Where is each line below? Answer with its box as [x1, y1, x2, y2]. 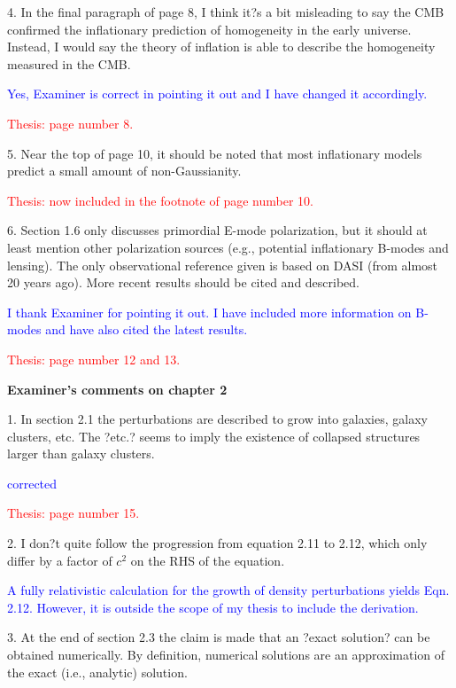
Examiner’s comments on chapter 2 [7, 379, 228, 398]
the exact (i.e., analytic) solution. [7, 662, 188, 681]
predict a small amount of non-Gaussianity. [7, 161, 242, 180]
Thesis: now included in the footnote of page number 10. [7, 191, 313, 209]
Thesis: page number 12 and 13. [7, 349, 181, 368]
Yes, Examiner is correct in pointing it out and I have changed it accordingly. [7, 84, 428, 103]
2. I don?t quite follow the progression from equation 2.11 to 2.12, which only [7, 534, 428, 552]
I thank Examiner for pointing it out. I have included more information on [7, 302, 412, 321]
